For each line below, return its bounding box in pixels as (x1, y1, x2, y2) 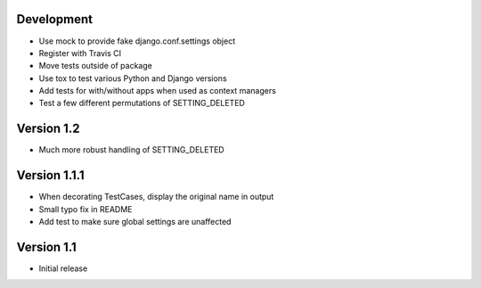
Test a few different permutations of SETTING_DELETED (38, 98, 245, 109)
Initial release (38, 263, 88, 274)
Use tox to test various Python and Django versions (38, 72, 227, 84)
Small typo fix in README (38, 203, 133, 214)
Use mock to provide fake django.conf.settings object (38, 36, 236, 46)
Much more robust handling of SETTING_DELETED (38, 144, 224, 155)
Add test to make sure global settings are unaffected (38, 217, 232, 227)
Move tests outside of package (38, 61, 153, 71)
